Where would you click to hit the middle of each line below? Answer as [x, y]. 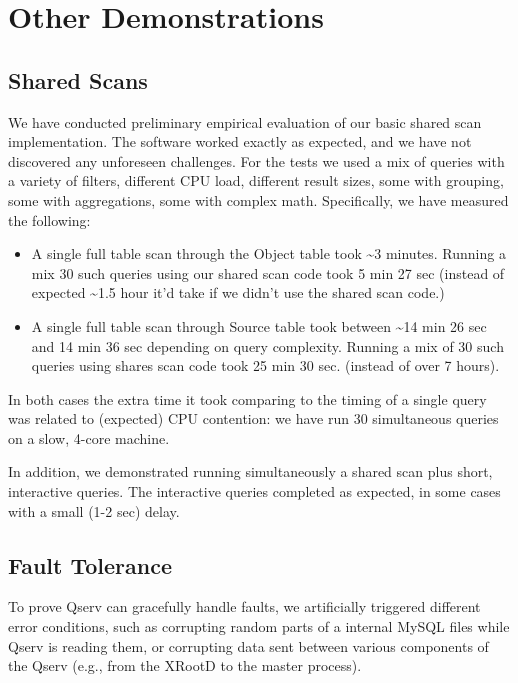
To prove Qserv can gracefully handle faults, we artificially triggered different [244, 606]
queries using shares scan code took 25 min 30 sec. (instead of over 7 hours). [265, 365]
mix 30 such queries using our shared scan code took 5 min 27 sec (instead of [268, 272]
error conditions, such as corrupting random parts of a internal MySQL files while [259, 626]
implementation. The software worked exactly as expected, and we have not [240, 141]
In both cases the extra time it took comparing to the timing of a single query [247, 398]
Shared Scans [78, 79]
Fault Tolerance [90, 564]
